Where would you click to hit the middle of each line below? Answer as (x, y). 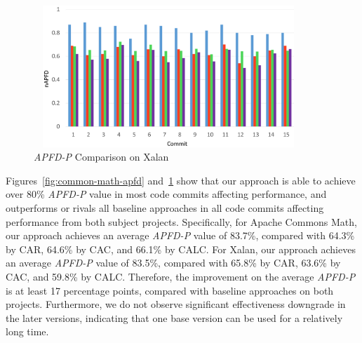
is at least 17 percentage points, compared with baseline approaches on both (170, 290)
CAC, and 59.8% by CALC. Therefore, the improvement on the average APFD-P (181, 276)
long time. (27, 331)
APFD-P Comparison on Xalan (101, 157)
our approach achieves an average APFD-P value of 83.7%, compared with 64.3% (180, 235)
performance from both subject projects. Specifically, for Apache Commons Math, (181, 221)
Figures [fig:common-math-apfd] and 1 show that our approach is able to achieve (181, 180)
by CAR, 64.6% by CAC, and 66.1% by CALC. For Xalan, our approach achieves (181, 249)
